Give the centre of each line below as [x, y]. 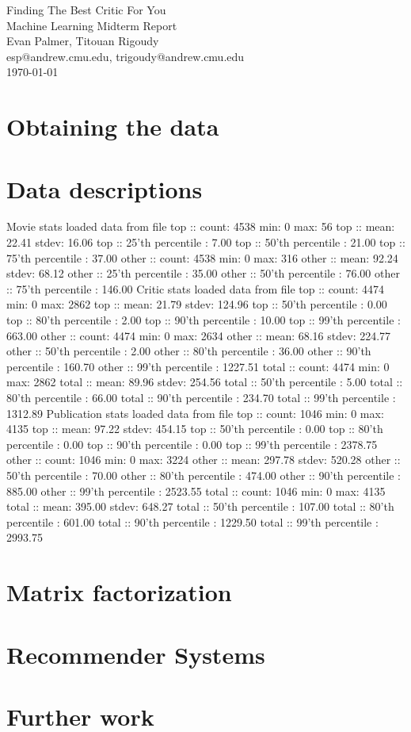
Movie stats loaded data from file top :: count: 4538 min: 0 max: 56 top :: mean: [201, 226]
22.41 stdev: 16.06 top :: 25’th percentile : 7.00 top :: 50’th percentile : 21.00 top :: [206, 242]
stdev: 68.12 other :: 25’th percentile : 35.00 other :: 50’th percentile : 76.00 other [203, 273]
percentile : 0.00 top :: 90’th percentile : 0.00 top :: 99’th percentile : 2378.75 [192, 444]
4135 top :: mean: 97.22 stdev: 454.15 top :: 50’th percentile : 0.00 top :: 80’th [195, 429]
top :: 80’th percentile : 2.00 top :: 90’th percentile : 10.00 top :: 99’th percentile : [204, 320]
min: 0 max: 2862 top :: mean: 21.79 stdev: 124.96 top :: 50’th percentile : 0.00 [197, 304]
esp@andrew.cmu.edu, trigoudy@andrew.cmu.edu [126, 56]
